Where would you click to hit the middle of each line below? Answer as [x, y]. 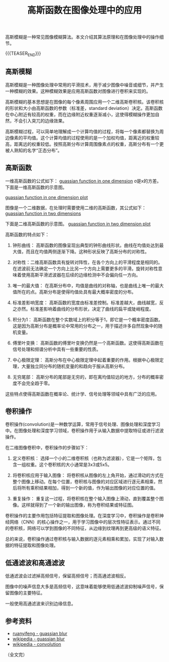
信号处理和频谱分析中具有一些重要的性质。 [57, 349]
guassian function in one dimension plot [47, 197]
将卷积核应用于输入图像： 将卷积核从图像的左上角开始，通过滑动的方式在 [88, 475]
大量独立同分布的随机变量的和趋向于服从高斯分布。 [74, 366]
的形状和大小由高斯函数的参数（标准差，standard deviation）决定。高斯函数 [84, 108]
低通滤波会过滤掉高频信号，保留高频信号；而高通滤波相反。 [67, 576]
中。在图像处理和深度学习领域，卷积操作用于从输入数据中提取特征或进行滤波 [84, 431]
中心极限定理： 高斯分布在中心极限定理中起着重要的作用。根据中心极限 [86, 360]
